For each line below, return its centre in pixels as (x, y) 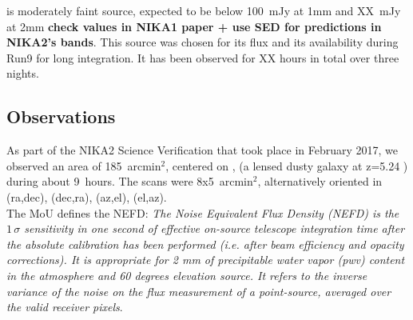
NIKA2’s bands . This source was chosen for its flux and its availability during (203, 42)
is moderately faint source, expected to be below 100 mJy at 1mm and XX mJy (204, 10)
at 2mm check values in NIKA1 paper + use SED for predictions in (194, 26)
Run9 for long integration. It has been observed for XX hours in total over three (203, 57)
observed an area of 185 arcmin (84, 165)
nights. (23, 73)
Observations (61, 116)
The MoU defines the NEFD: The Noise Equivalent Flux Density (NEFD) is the (203, 212)
